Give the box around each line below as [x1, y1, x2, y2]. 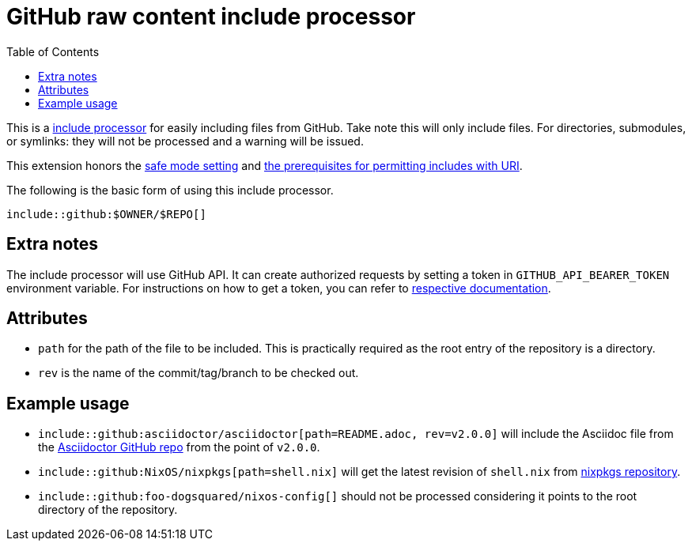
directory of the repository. [38, 503, 178, 517]
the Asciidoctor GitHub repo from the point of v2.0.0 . [38, 440, 320, 455]
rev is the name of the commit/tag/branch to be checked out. [38, 366, 359, 380]
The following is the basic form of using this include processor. [6, 183, 334, 197]
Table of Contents [6, 44, 100, 58]
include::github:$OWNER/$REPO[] [6, 207, 206, 221]
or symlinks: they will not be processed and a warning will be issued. [6, 134, 364, 148]
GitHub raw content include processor [6, 3, 416, 30]
